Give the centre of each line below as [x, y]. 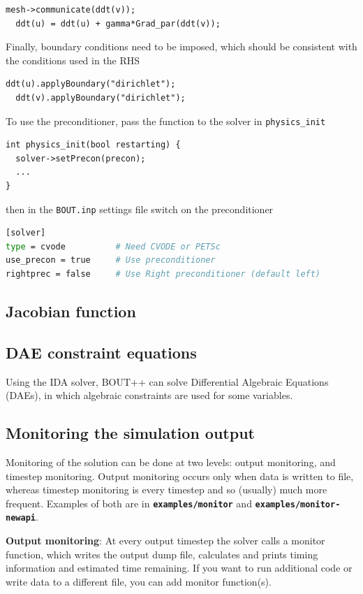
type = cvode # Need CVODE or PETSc [113, 246]
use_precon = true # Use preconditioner [111, 260]
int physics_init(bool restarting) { [93, 145]
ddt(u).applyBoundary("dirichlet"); [91, 84]
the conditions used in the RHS [73, 60]
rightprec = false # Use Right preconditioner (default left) [163, 274]
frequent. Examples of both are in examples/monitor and [129, 503]
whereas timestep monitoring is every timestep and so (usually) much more [166, 490]
